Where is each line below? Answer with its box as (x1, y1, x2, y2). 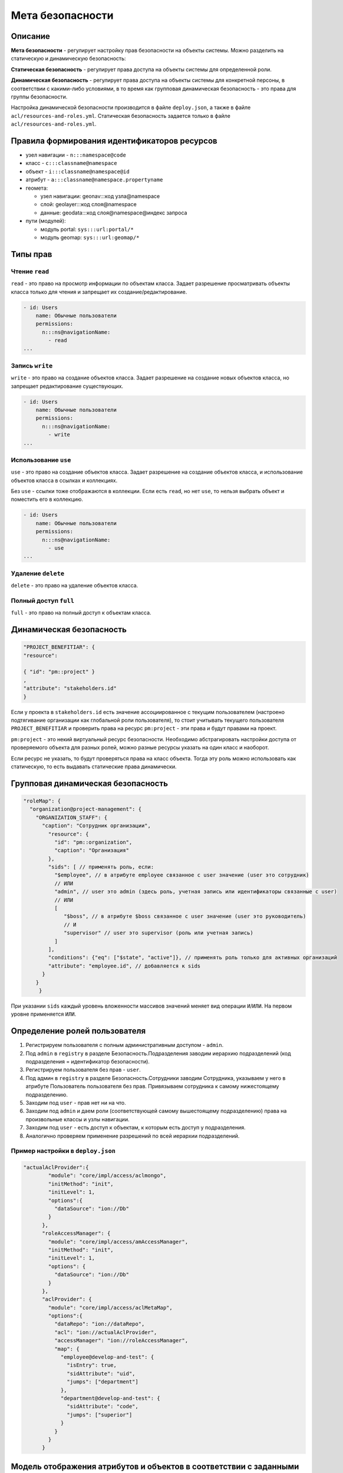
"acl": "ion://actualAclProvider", (54, 1329, 157, 1336)
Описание (11, 31, 50, 41)
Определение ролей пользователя (11, 1026, 146, 1036)
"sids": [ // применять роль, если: (48, 864, 154, 870)
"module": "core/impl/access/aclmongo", (48, 1173, 167, 1179)
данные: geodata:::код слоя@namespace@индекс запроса (40, 209, 187, 216)
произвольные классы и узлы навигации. (25, 1115, 130, 1122)
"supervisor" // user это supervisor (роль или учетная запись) (64, 930, 253, 936)
